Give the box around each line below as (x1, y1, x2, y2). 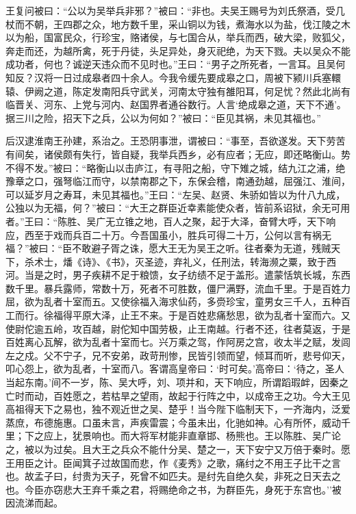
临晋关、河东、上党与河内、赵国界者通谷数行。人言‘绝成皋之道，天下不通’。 (5, 97, 346, 112)
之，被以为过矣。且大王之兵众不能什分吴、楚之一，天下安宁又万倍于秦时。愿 (5, 442, 351, 456)
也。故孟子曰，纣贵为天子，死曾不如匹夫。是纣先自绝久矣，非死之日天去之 (5, 469, 341, 483)
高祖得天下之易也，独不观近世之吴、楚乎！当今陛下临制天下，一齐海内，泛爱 (5, 402, 351, 416)
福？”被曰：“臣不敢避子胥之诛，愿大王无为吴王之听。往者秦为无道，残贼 (5, 241, 331, 255)
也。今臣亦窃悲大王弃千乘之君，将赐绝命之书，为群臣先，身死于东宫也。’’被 (5, 482, 342, 496)
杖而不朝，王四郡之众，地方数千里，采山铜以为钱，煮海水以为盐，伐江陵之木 (5, 16, 351, 31)
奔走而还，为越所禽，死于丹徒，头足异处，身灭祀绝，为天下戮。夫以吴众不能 (5, 43, 351, 57)
